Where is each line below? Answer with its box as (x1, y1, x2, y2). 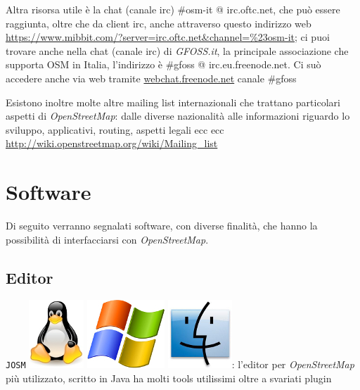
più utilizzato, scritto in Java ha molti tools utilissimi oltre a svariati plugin (6, 371, 332, 386)
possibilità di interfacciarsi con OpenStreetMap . (6, 232, 209, 246)
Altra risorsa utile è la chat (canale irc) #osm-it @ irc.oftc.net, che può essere (6, 2, 340, 16)
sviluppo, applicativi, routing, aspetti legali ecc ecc (6, 122, 224, 137)
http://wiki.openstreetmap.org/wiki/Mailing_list (6, 136, 218, 151)
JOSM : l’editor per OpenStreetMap (6, 357, 354, 372)
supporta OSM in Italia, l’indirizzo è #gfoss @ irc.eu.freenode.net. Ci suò (6, 57, 321, 72)
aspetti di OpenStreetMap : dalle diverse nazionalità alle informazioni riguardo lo (6, 108, 350, 123)
